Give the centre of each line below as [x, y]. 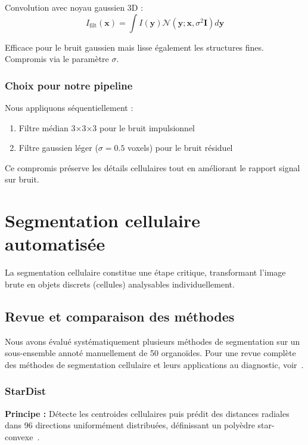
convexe [19, 436]
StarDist [26, 391]
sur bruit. [22, 179]
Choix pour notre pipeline [69, 85]
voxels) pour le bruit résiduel [180, 148]
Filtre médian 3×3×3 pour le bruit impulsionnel [107, 127]
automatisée [55, 244]
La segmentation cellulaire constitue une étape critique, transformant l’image [145, 272]
